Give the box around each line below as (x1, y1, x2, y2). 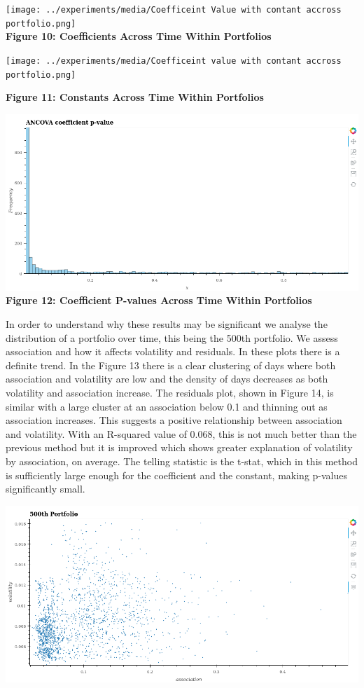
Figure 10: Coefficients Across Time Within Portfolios (6, 29, 272, 43)
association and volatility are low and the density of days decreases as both (6, 371, 328, 386)
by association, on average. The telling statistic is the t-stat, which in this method (6, 453, 358, 468)
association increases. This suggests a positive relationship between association (6, 413, 342, 427)
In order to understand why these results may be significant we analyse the (6, 317, 328, 331)
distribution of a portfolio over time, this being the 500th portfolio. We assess (6, 330, 338, 345)
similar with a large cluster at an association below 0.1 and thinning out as (6, 399, 328, 413)
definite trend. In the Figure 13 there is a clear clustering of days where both (6, 357, 336, 372)
